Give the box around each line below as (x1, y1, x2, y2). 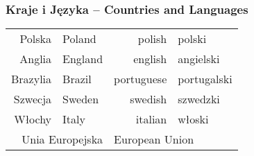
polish (137, 31, 167, 47)
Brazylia (11, 71, 52, 87)
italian (135, 111, 167, 128)
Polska (19, 31, 52, 47)
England (62, 51, 103, 67)
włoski (178, 111, 209, 128)
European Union (114, 131, 194, 148)
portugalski (178, 71, 232, 87)
